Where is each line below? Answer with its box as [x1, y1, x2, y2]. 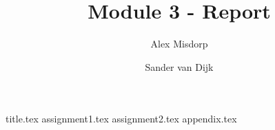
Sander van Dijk [145, 59, 214, 74]
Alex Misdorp [150, 36, 208, 51]
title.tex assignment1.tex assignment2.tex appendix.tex [6, 111, 237, 126]
